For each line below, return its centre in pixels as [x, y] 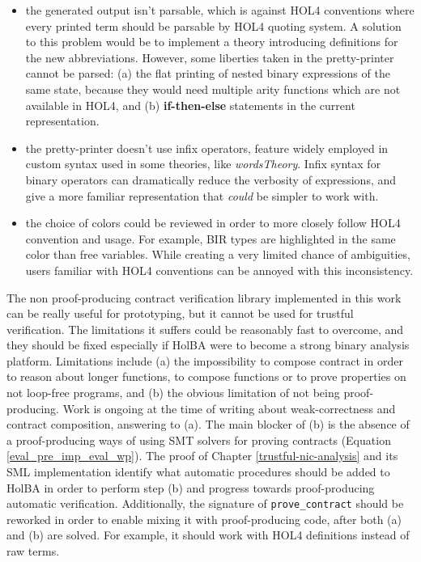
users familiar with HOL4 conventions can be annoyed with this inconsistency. [219, 270]
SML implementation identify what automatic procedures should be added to [198, 472]
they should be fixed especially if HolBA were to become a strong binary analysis [208, 345]
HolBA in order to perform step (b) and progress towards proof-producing [191, 487]
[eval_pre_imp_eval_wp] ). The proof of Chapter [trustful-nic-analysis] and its [202, 456]
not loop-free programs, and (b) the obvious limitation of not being [173, 393]
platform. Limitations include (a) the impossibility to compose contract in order [205, 360]
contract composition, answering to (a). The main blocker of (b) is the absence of [208, 424]
